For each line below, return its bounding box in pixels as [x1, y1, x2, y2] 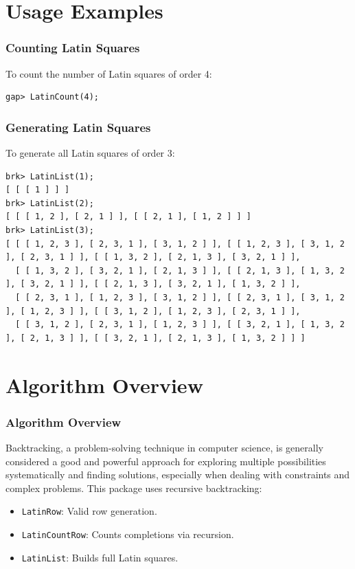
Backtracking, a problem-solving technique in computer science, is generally [5, 440, 323, 454]
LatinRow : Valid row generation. [21, 504, 157, 518]
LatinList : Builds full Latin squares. [21, 550, 179, 564]
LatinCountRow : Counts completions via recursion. [21, 526, 234, 541]
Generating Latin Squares [5, 118, 151, 135]
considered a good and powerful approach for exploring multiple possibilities [5, 454, 326, 468]
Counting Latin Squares [5, 39, 140, 56]
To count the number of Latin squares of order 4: [5, 66, 212, 80]
